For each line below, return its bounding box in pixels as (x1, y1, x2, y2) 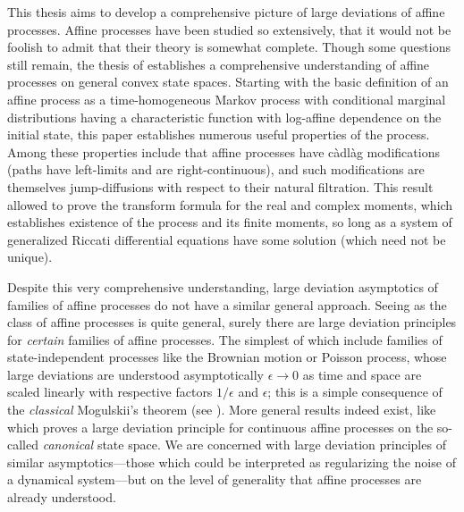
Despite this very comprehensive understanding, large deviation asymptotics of (7, 277, 438, 296)
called (7, 435, 38, 454)
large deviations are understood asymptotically (7, 365, 264, 383)
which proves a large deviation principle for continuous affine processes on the (7, 417, 434, 436)
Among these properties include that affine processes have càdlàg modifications (7, 142, 440, 161)
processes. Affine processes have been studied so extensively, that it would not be (7, 20, 451, 38)
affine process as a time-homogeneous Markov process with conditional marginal (7, 89, 446, 108)
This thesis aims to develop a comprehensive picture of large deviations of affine (7, 3, 445, 21)
